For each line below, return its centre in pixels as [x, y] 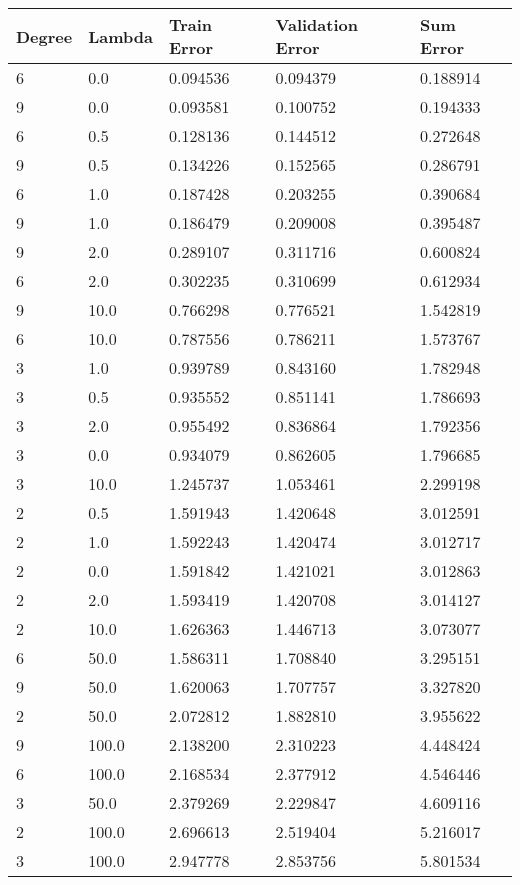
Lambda [120, 36]
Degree [44, 36]
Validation [316, 24]
